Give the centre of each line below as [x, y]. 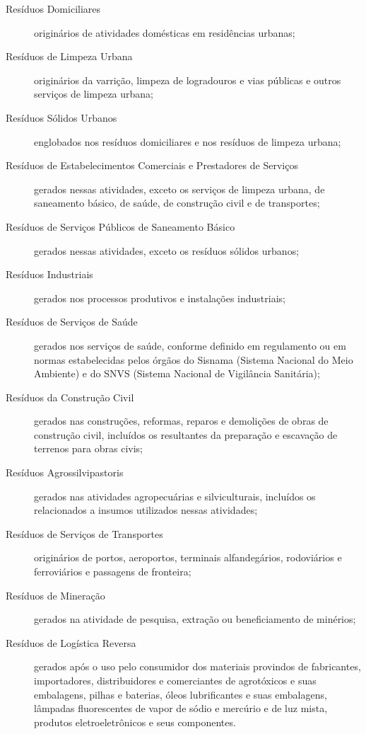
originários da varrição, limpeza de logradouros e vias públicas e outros [188, 80]
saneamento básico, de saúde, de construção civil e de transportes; [177, 203]
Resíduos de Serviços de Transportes [84, 533]
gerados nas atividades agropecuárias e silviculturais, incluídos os [175, 496]
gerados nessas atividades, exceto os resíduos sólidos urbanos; [167, 250]
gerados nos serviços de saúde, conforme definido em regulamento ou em [190, 345]
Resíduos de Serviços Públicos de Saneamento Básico [120, 226]
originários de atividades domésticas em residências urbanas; [165, 32]
